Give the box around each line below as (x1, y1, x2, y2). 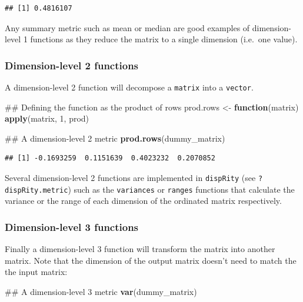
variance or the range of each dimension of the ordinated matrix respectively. (5, 194, 282, 207)
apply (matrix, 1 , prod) (5, 112, 89, 125)
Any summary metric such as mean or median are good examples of (5, 21, 250, 33)
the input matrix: (5, 266, 68, 278)
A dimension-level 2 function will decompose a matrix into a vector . (5, 81, 254, 93)
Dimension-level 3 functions (5, 219, 139, 234)
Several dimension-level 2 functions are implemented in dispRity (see (5, 172, 256, 184)
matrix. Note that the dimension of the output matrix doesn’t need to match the (5, 254, 297, 266)
